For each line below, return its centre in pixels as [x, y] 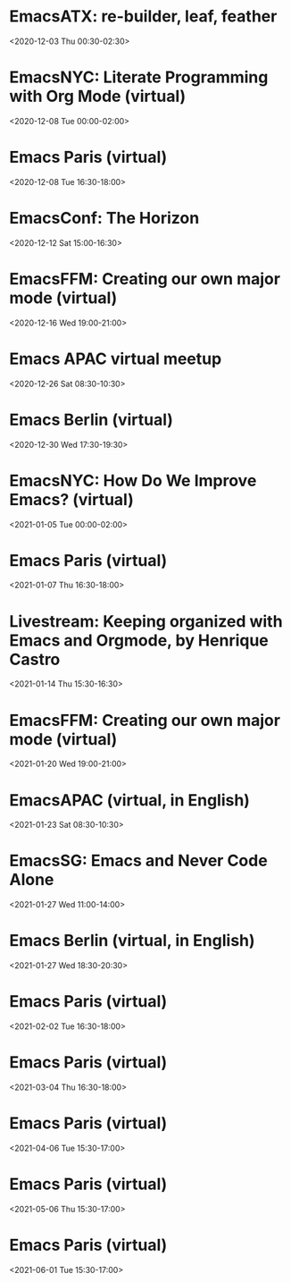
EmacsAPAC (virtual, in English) [129, 800]
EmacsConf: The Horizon [104, 218]
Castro [35, 659]
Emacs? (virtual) [71, 499]
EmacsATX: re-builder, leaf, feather [143, 17]
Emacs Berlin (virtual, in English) [133, 941]
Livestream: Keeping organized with [146, 621]
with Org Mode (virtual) [98, 97]
